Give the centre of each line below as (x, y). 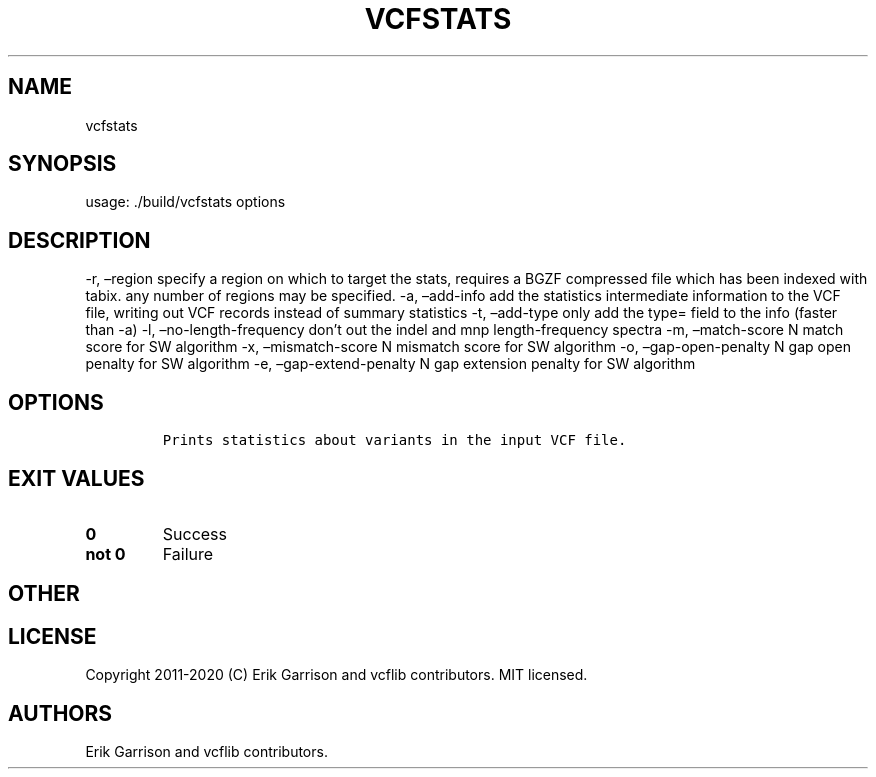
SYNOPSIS (62, 164)
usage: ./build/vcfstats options (185, 202)
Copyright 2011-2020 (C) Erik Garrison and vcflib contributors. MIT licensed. (336, 675)
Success (195, 533)
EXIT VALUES (76, 478)
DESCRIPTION (79, 240)
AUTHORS (60, 713)
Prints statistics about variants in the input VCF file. (394, 440)
